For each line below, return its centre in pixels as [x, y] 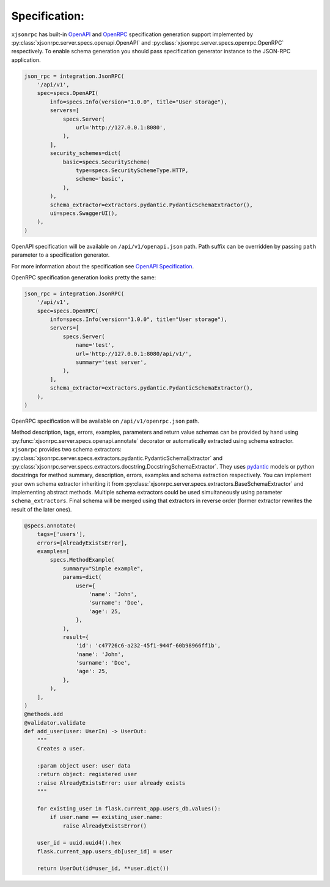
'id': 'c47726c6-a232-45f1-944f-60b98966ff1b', [148, 646]
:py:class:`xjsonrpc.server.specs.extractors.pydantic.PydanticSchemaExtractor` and [117, 458]
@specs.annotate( [50, 526]
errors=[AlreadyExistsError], [82, 543]
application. [26, 60]
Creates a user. [61, 748]
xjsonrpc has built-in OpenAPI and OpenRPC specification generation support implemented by [132, 34]
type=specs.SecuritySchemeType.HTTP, [132, 171]
